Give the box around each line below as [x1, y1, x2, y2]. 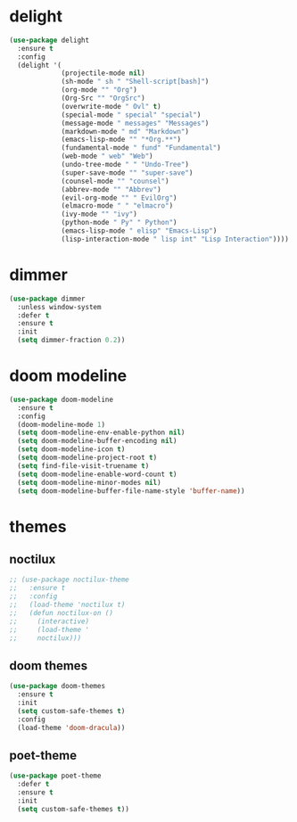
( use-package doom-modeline [9, 395, 114, 404]
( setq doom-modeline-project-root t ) [17, 453, 158, 463]
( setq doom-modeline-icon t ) [17, 445, 126, 454]
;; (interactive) [9, 617, 90, 626]
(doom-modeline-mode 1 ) [17, 420, 105, 429]
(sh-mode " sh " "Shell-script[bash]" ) [61, 78, 210, 86]
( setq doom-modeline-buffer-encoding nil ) [17, 437, 177, 446]
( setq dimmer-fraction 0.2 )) [17, 336, 126, 345]
